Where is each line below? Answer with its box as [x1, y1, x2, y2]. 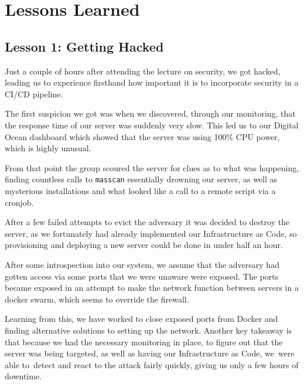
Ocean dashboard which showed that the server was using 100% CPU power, [5, 130, 280, 142]
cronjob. [5, 196, 34, 208]
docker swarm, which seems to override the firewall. [5, 293, 189, 305]
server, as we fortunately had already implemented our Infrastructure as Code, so [5, 227, 297, 239]
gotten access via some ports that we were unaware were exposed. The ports [5, 270, 279, 282]
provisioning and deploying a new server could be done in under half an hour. [5, 239, 283, 251]
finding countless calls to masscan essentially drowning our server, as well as [5, 173, 278, 185]
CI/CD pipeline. [5, 87, 63, 100]
